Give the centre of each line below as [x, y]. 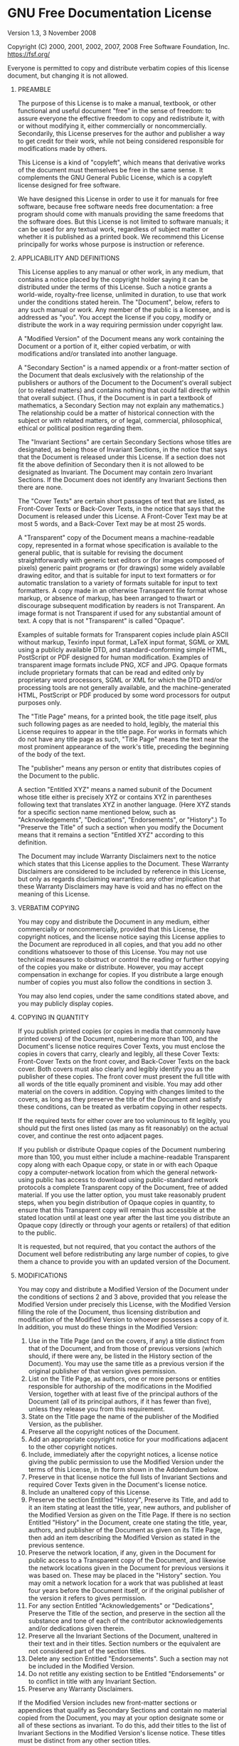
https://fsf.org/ [29, 54]
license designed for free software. [69, 185]
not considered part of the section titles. [87, 1651]
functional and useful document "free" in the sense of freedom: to [115, 110]
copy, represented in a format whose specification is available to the [118, 545]
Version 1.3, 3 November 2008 [52, 33]
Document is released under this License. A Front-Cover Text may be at [122, 516]
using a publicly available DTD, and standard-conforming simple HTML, [122, 649]
